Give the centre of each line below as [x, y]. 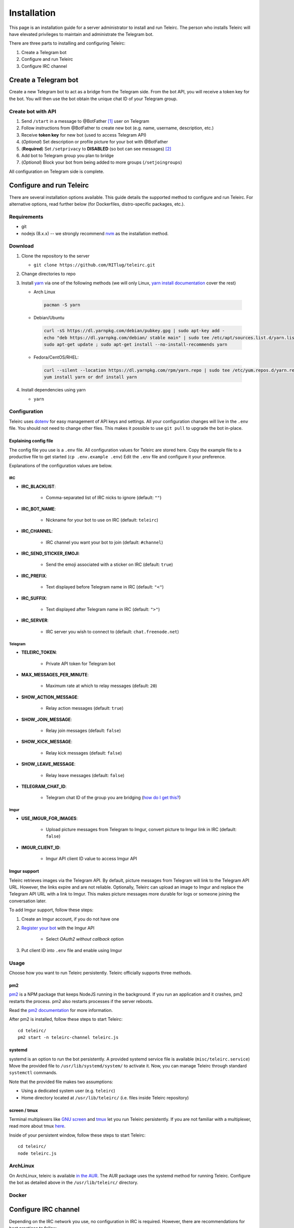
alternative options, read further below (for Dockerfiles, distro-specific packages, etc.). [97, 204]
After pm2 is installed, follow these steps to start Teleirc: [66, 1019]
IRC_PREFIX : [34, 576]
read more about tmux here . [37, 1126]
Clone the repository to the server [56, 256]
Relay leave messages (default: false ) [85, 775]
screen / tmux [24, 1110]
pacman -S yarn [62, 305]
